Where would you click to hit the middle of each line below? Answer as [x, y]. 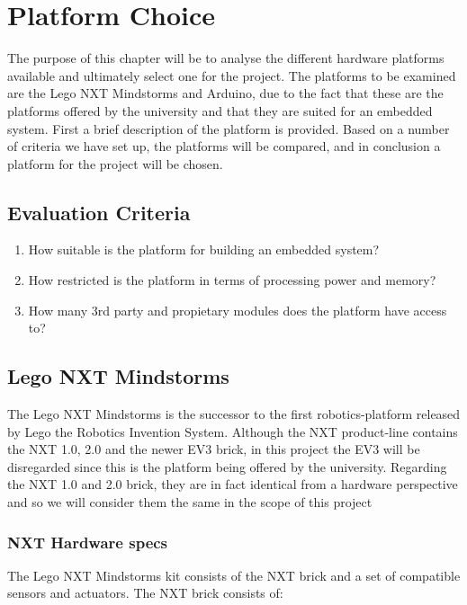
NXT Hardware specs [88, 542]
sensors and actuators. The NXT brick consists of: [145, 593]
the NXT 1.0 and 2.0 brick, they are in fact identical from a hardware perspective [233, 484]
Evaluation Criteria [99, 212]
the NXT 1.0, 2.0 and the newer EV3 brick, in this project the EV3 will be [214, 449]
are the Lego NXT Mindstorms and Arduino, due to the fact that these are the [225, 93]
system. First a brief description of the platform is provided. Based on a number [229, 128]
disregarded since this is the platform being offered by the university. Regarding [227, 466]
